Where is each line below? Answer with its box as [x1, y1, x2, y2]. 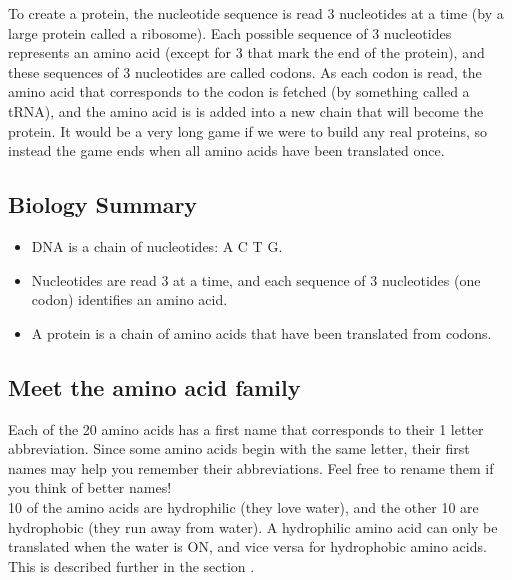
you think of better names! [8, 477, 172, 498]
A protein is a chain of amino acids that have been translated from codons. [31, 322, 492, 343]
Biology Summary [8, 189, 198, 220]
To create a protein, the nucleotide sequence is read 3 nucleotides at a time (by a [8, 3, 504, 23]
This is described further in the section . [8, 555, 255, 576]
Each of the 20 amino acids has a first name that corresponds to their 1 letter [8, 418, 484, 439]
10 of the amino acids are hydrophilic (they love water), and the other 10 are [8, 496, 479, 517]
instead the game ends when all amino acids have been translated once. [8, 140, 445, 161]
